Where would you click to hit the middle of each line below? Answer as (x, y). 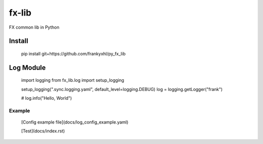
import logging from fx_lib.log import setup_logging (73, 80)
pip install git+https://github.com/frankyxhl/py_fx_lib (74, 54)
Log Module (27, 67)
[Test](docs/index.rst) (43, 131)
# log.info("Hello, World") (47, 98)
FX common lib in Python (34, 27)
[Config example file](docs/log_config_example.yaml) (75, 122)
